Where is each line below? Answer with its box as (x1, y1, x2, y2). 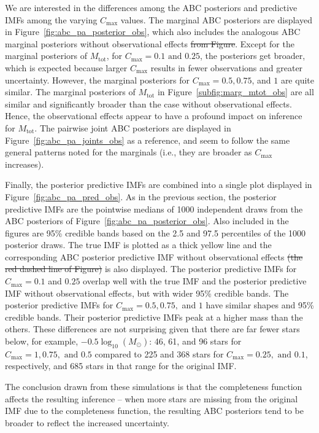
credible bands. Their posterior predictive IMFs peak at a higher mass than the (5, 310, 303, 323)
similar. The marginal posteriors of (5, 85, 136, 98)
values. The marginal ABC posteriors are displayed (120, 13, 312, 26)
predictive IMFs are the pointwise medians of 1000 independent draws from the (5, 202, 303, 215)
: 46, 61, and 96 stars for (149, 335, 242, 348)
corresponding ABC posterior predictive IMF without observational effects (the (5, 250, 303, 263)
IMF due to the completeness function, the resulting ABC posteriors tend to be (5, 404, 304, 417)
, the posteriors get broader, (200, 49, 306, 62)
